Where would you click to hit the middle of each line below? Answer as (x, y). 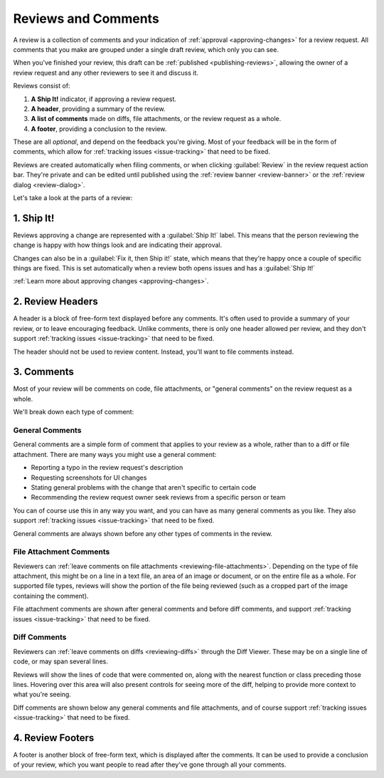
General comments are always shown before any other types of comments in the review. (143, 533)
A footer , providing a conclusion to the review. (99, 129)
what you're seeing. (42, 695)
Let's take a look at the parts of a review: (73, 198)
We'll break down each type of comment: (74, 412)
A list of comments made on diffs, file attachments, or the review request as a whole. (156, 119)
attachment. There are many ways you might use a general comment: (115, 454)
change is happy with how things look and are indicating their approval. (118, 245)
